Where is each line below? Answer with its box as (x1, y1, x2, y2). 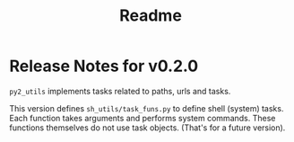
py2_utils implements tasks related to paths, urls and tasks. (9, 85, 231, 96)
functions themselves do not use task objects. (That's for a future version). (9, 122, 286, 133)
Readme (119, 5, 182, 26)
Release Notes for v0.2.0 (9, 56, 199, 76)
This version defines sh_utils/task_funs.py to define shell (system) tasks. (9, 102, 284, 113)
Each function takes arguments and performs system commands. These (9, 112, 276, 123)
